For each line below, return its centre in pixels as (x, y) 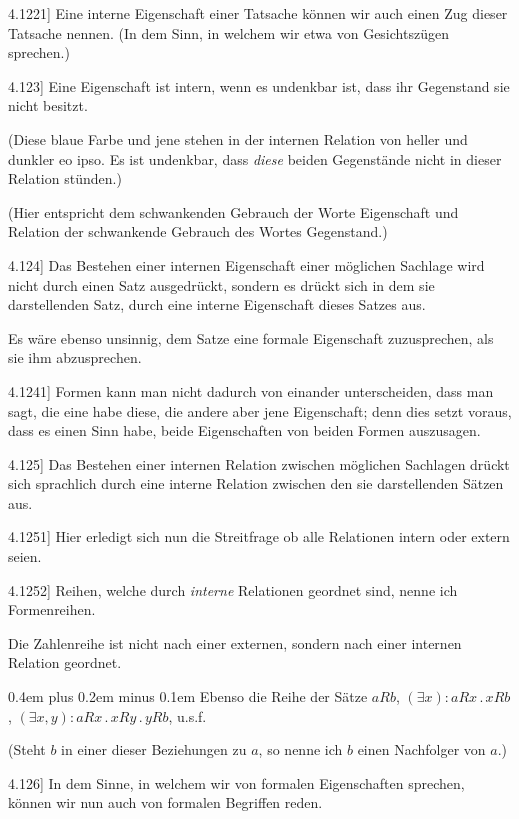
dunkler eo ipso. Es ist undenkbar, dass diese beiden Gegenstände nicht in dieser (255, 158)
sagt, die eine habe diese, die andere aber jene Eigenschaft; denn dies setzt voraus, (260, 410)
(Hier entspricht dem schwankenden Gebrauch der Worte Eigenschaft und (233, 211)
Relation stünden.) (65, 178)
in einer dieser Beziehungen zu (154, 749)
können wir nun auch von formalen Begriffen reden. (165, 802)
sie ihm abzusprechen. (75, 357)
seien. (25, 556)
